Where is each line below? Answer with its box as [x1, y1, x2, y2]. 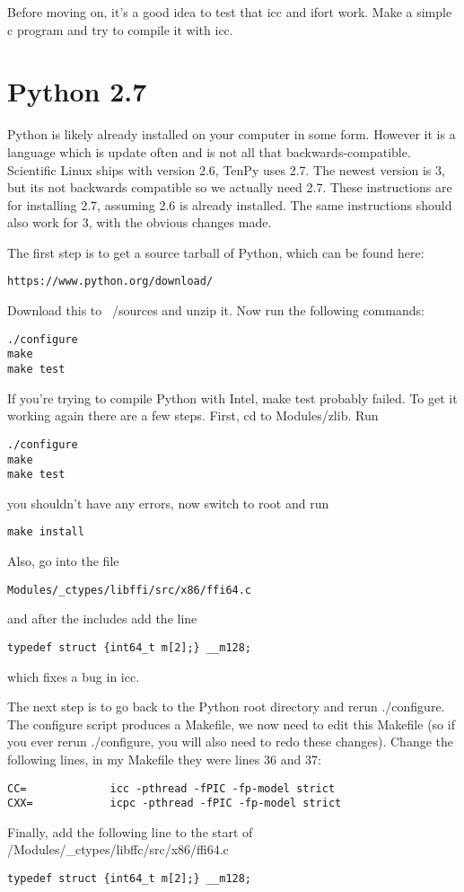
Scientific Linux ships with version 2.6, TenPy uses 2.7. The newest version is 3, [7, 160, 445, 179]
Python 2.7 [7, 73, 147, 110]
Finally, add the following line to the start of [7, 822, 253, 841]
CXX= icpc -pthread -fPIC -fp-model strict [7, 797, 342, 810]
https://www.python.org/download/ [7, 275, 214, 288]
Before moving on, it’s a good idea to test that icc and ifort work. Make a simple [7, 3, 452, 21]
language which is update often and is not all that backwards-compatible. [7, 142, 411, 161]
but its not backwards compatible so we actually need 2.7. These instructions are [7, 178, 452, 197]
